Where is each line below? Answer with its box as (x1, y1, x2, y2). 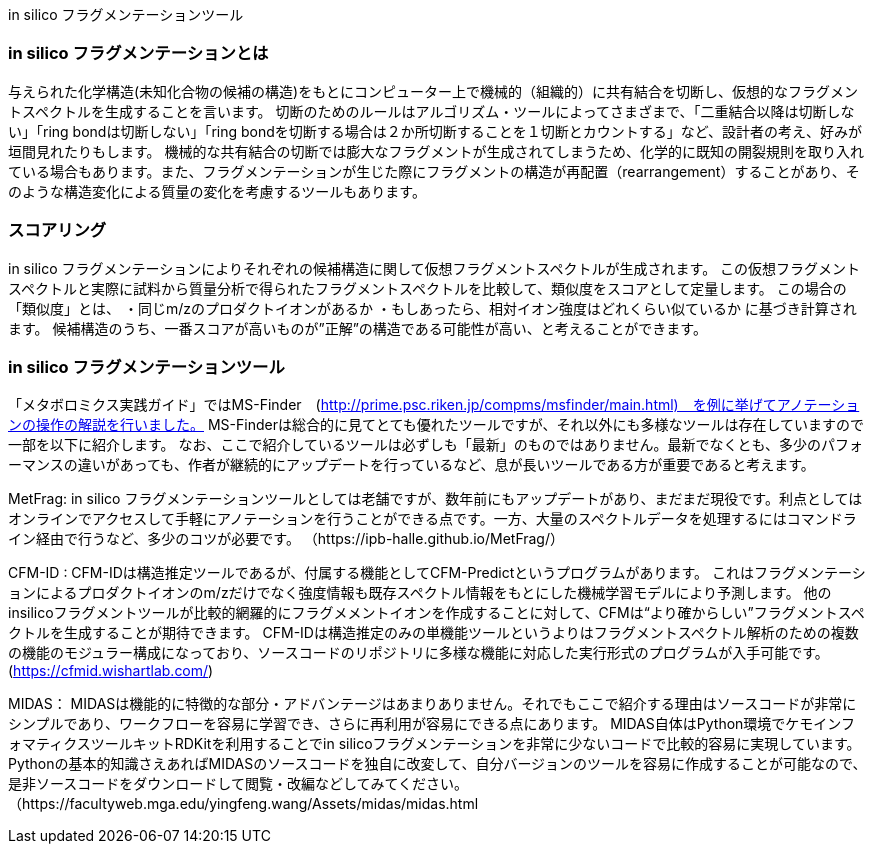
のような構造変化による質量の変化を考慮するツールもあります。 (8, 182, 426, 200)
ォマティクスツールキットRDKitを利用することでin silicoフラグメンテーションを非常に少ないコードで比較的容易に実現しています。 (8, 735, 861, 753)
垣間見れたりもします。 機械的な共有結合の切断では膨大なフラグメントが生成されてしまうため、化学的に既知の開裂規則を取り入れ (8, 142, 865, 160)
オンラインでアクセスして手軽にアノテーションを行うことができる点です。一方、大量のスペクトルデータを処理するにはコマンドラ (8, 510, 857, 528)
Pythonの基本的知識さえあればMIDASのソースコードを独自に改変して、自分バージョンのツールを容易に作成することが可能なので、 (8, 755, 867, 773)
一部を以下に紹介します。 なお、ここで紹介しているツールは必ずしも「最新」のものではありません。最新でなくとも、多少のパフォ (8, 436, 863, 454)
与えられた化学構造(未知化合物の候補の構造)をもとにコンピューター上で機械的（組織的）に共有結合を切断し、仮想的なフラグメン (8, 82, 858, 100)
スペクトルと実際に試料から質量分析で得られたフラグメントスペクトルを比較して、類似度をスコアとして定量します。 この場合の (8, 279, 847, 297)
